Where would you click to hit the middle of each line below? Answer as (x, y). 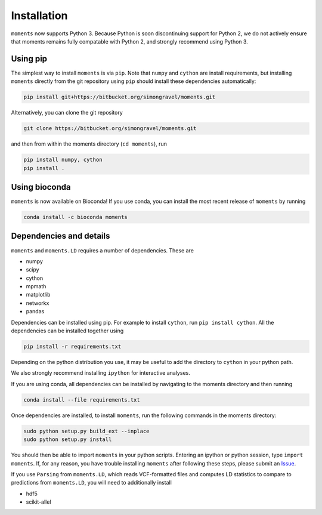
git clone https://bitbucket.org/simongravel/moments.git (110, 129)
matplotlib (38, 295)
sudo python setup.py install (68, 440)
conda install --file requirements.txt (82, 400)
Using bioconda (41, 187)
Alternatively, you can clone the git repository (67, 113)
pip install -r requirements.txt (72, 347)
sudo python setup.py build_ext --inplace (86, 431)
